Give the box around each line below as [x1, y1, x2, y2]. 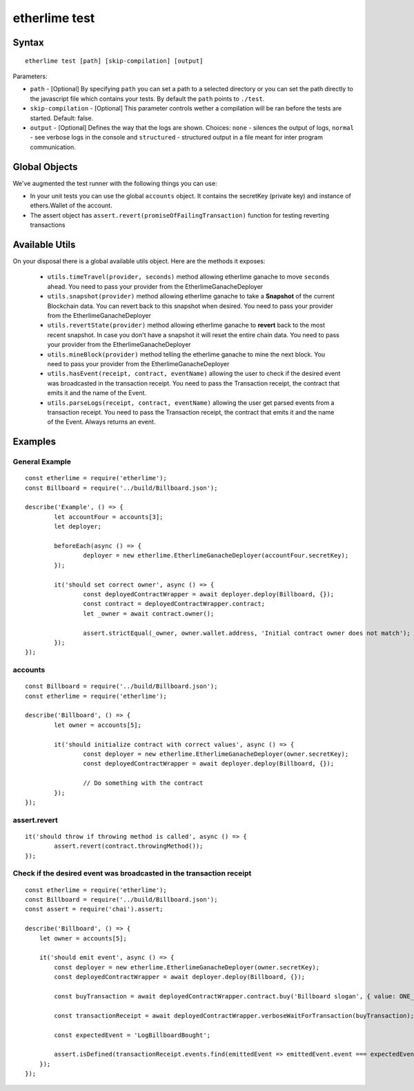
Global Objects [12, 161, 78, 173]
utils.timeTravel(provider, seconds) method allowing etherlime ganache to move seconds [47, 273, 331, 281]
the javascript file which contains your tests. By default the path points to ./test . [30, 94, 265, 103]
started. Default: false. [30, 114, 93, 122]
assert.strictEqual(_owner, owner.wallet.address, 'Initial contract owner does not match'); [83, 629, 411, 637]
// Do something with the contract [83, 779, 204, 787]
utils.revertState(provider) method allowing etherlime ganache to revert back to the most [47, 321, 326, 330]
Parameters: [12, 72, 48, 80]
